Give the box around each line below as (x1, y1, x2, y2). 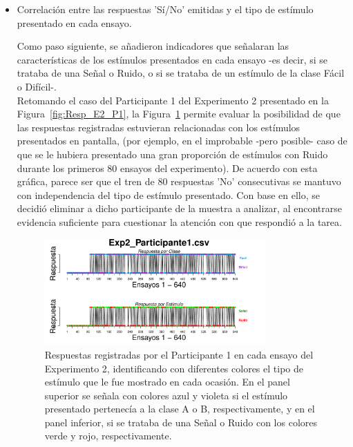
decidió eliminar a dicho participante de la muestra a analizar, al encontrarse (17, 201, 342, 216)
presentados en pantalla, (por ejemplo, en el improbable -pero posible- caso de (17, 133, 347, 148)
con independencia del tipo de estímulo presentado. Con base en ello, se (17, 187, 321, 202)
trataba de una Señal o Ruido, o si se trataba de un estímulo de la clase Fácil (17, 66, 345, 80)
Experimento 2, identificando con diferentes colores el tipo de (44, 361, 303, 375)
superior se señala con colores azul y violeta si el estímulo (44, 388, 288, 402)
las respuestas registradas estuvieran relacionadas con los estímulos (17, 120, 300, 134)
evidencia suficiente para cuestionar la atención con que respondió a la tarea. (17, 214, 342, 229)
